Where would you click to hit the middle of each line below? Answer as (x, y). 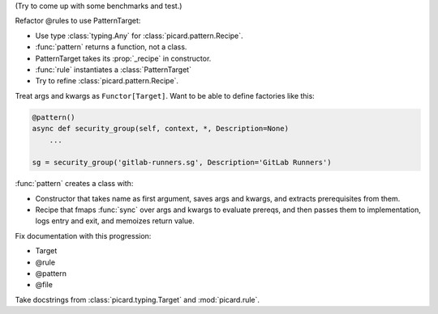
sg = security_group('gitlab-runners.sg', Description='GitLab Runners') (182, 163)
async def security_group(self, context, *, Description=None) (161, 129)
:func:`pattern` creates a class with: (74, 184)
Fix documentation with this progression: (83, 235)
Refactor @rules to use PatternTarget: (78, 21)
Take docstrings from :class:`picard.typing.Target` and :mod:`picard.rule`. (137, 299)
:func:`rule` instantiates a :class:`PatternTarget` (114, 70)
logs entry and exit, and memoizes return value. (115, 221)
